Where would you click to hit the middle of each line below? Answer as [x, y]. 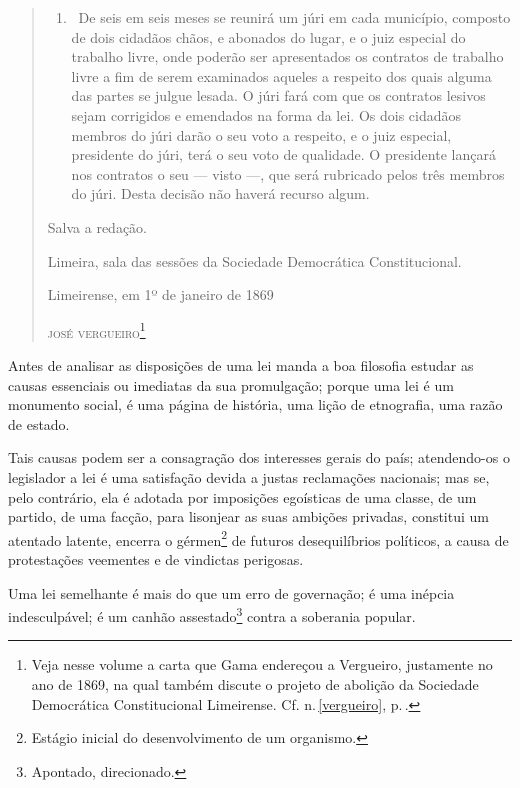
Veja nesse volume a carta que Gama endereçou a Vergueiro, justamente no [262, 664]
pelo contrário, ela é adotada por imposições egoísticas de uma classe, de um [242, 496]
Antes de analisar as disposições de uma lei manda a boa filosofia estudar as [241, 364]
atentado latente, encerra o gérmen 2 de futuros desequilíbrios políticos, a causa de [258, 538]
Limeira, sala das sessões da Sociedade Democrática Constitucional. [254, 260]
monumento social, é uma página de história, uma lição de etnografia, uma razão [255, 404]
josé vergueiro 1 [96, 330]
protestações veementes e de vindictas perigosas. [156, 558]
